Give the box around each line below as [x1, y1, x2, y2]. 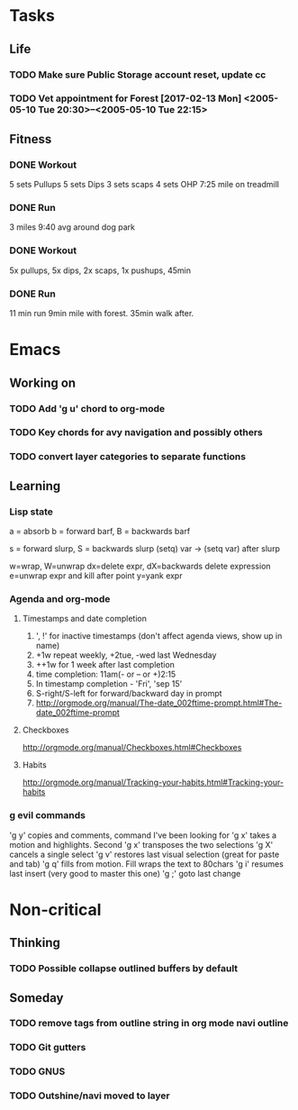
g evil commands [9, 809, 86, 822]
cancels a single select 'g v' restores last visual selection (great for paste [9, 849, 280, 860]
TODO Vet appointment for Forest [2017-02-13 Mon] [9, 92, 242, 105]
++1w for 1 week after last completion [35, 660, 176, 670]
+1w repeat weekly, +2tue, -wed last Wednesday [35, 650, 217, 660]
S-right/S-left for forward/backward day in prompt [35, 688, 222, 699]
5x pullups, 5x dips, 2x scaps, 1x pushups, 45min [9, 265, 192, 276]
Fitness [9, 132, 52, 147]
